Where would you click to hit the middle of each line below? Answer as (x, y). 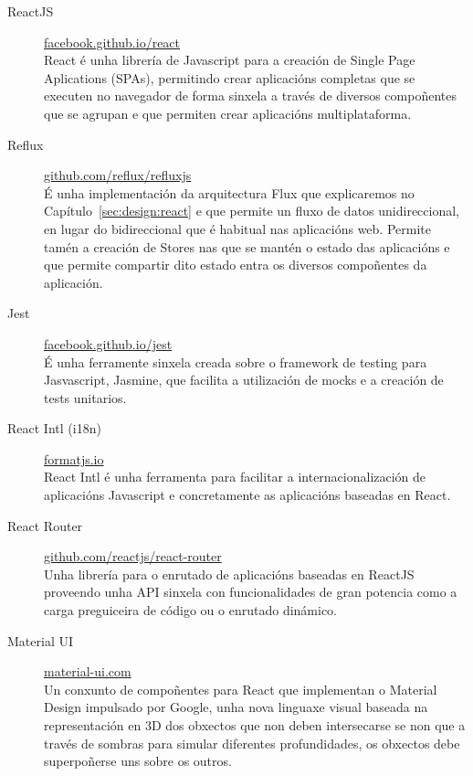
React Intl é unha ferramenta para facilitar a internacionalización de (235, 477)
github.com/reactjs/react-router (133, 556)
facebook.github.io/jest (108, 343)
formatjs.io (74, 458)
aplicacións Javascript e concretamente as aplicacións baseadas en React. (247, 495)
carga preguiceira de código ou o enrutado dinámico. (191, 610)
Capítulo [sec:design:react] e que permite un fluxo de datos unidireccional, (252, 211)
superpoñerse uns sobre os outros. (138, 761)
